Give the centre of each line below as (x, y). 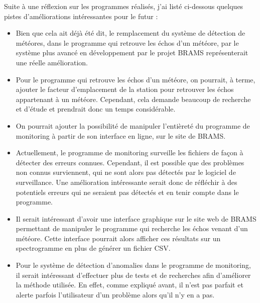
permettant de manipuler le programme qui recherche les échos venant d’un (132, 228)
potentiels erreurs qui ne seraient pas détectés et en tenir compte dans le (127, 192)
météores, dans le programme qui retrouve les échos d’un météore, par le (127, 42)
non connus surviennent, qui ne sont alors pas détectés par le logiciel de (126, 172)
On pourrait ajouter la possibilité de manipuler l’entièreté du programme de (133, 125)
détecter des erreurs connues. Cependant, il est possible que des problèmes (130, 162)
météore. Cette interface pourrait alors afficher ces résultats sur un (118, 238)
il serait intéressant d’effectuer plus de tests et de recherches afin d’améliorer (133, 275)
